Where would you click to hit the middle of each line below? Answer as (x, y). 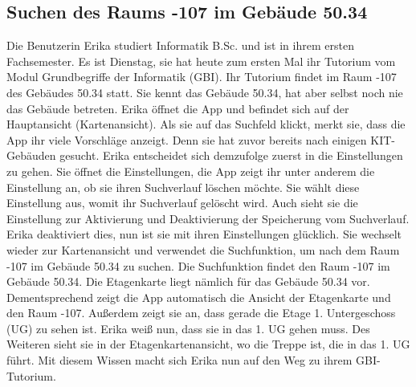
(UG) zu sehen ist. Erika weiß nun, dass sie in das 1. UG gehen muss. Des (188, 328)
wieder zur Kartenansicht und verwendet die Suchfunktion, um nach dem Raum (203, 249)
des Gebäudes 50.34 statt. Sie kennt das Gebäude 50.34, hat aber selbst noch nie (205, 92)
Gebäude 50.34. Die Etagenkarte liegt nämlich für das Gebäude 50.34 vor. (188, 281)
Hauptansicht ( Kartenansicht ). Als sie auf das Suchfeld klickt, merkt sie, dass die (206, 124)
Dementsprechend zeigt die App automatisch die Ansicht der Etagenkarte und (199, 297)
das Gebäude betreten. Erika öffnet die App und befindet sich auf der (178, 108)
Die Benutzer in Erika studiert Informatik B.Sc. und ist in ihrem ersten (180, 45)
